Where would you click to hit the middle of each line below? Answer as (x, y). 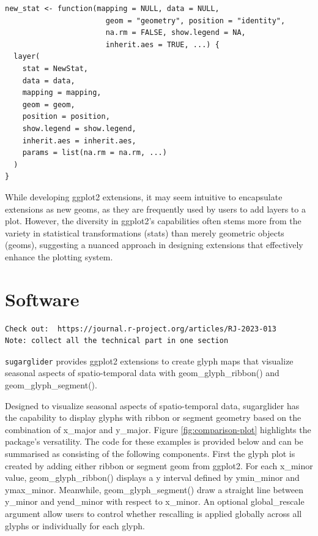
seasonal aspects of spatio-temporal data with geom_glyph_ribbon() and (142, 373)
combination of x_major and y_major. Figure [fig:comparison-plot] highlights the (158, 429)
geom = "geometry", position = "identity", (195, 21)
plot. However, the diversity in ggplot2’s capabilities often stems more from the (153, 221)
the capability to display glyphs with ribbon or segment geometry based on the (153, 417)
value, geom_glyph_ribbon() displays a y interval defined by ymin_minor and (152, 477)
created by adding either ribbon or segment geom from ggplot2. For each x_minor (159, 465)
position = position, (66, 117)
